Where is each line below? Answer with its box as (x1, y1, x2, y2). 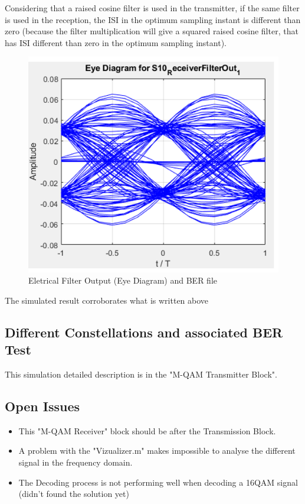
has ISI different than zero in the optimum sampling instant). (5, 36, 227, 48)
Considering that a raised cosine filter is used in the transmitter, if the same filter (5, 2, 300, 14)
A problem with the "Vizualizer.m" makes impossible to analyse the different (18, 444, 296, 457)
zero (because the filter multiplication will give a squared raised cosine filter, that (5, 25, 299, 37)
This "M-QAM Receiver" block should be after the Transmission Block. (18, 424, 276, 437)
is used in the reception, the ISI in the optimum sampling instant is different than (5, 13, 301, 25)
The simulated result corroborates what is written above (5, 294, 209, 306)
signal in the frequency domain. (18, 456, 133, 469)
